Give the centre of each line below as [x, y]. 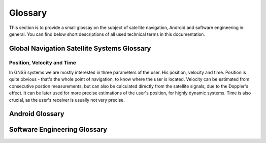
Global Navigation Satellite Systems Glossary [80, 48]
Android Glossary [37, 114]
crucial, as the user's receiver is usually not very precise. [67, 100]
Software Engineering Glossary [58, 129]
